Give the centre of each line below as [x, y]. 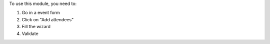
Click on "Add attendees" [48, 19]
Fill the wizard [36, 27]
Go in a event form [41, 13]
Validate [30, 33]
